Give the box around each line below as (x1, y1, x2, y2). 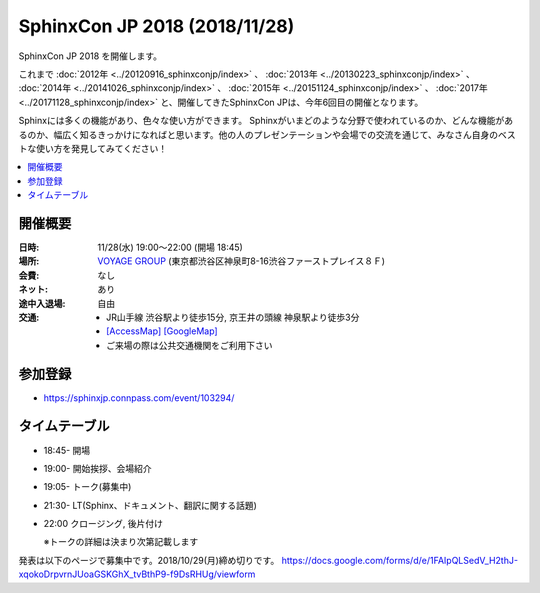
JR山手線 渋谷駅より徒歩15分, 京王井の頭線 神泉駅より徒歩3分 (106, 311, 360, 323)
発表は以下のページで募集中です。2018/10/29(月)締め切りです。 (18, 554, 280, 566)
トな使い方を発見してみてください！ (18, 142, 168, 154)
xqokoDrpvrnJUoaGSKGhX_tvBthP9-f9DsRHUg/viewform (18, 568, 256, 580)
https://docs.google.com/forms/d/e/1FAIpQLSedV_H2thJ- (281, 554, 519, 566)
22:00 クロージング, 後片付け (43, 518, 164, 530)
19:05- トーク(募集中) (43, 481, 132, 493)
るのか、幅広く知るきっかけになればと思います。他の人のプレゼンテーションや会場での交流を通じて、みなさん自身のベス (18, 128, 517, 140)
